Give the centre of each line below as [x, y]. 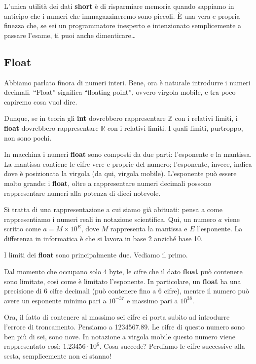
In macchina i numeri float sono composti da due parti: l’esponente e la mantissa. [128, 154]
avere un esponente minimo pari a [55, 300]
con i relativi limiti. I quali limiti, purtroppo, [175, 127]
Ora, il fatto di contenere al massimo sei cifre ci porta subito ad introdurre [117, 317]
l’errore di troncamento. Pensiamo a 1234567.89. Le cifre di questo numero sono [125, 327]
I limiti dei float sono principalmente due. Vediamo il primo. [96, 255]
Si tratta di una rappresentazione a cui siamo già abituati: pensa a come [113, 209]
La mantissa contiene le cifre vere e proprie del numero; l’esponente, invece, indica [128, 164]
